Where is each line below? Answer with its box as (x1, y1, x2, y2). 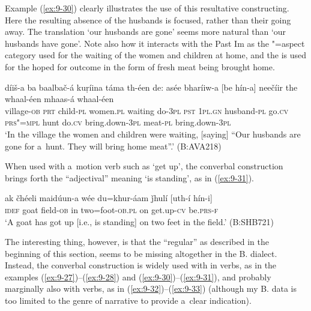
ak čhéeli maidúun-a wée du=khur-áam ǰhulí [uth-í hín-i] (5, 192, 213, 204)
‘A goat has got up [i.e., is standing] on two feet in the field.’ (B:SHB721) (5, 215, 274, 228)
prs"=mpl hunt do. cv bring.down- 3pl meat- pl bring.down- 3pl (5, 116, 231, 128)
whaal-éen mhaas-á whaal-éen (5, 92, 114, 105)
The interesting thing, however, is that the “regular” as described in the (5, 235, 269, 248)
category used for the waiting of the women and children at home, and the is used (5, 49, 306, 61)
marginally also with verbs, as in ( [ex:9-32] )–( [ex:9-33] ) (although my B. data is (5, 282, 297, 295)
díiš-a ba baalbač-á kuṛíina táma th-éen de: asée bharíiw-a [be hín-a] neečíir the (5, 80, 298, 93)
